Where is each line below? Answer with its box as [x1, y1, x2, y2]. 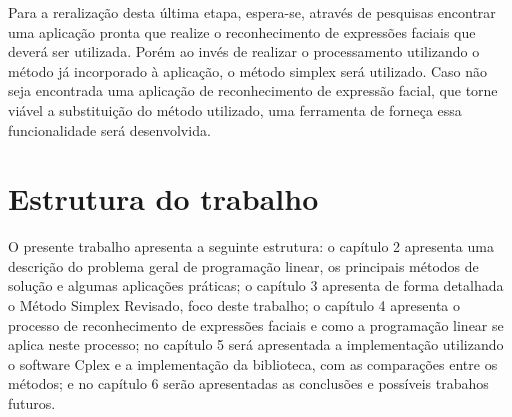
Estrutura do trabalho [8, 178, 319, 219]
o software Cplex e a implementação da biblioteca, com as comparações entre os [8, 353, 498, 374]
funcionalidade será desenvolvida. [8, 119, 211, 140]
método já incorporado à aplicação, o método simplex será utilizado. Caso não [8, 60, 488, 81]
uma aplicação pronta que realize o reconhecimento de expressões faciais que [8, 21, 476, 42]
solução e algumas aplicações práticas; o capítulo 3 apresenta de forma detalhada [8, 275, 504, 296]
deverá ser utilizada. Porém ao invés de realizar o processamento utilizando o [8, 41, 480, 62]
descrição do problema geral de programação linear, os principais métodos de [8, 255, 479, 276]
